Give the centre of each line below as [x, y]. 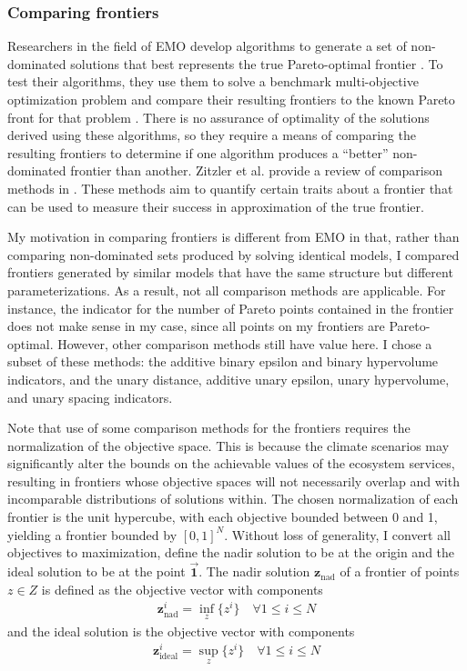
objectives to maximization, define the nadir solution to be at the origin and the [231, 552]
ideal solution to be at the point [96, 571]
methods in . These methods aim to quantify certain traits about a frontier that [230, 188]
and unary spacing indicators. [90, 397]
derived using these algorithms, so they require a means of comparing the [212, 135]
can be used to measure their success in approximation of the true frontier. [216, 206]
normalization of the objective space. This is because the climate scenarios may [228, 445]
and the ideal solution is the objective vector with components [181, 631]
